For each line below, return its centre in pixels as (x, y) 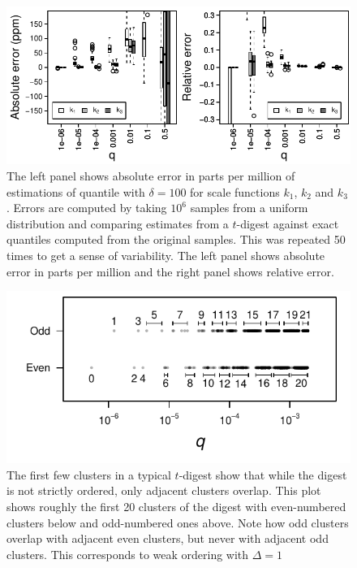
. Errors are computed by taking (87, 208)
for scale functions (235, 191)
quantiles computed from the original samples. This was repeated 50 (176, 239)
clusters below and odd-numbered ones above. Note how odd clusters (178, 522)
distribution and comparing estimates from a (118, 223)
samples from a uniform (249, 208)
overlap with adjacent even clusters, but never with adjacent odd (168, 538)
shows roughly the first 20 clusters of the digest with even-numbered (176, 506)
